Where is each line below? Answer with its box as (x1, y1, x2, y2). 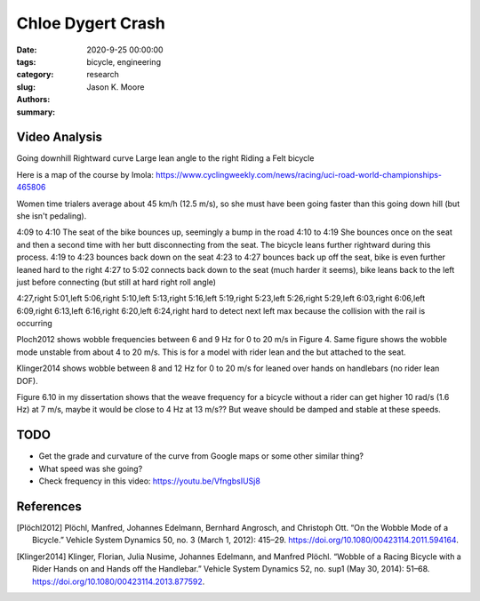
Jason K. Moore (86, 81, 145, 92)
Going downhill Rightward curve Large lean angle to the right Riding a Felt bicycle (16, 153, 315, 164)
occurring (16, 318, 52, 329)
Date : (16, 44, 37, 55)
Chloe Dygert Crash (16, 13, 166, 33)
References (16, 499, 82, 514)
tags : (16, 56, 36, 67)
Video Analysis (16, 130, 102, 145)
